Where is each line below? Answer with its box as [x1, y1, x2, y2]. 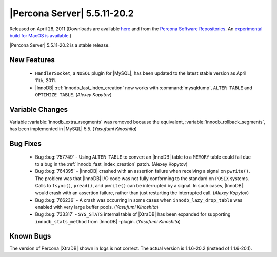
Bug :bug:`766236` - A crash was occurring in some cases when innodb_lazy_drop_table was [35, 196, 243, 203]
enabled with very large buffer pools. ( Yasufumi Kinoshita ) [35, 204, 159, 210]
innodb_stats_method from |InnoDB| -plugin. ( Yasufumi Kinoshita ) [35, 219, 181, 225]
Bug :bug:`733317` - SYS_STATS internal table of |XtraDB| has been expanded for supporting [35, 211, 231, 218]
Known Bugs [9, 231, 51, 241]
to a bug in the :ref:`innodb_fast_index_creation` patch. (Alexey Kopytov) [35, 161, 188, 167]
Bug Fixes [9, 139, 42, 148]
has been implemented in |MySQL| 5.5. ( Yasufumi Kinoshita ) [9, 126, 137, 132]
